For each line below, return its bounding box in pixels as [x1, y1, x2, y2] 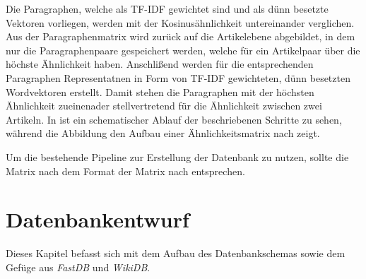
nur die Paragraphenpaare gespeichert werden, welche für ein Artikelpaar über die [6, 42, 360, 57]
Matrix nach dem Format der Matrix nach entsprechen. [6, 163, 245, 178]
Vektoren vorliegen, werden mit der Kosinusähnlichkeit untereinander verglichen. [6, 15, 355, 30]
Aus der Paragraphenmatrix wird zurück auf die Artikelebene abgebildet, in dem [6, 29, 355, 44]
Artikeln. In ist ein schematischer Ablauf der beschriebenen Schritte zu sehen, [6, 112, 342, 126]
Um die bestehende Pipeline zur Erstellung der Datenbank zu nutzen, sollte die [6, 149, 349, 164]
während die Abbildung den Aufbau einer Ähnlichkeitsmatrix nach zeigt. [6, 126, 320, 141]
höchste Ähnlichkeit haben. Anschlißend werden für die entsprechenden [6, 57, 314, 71]
